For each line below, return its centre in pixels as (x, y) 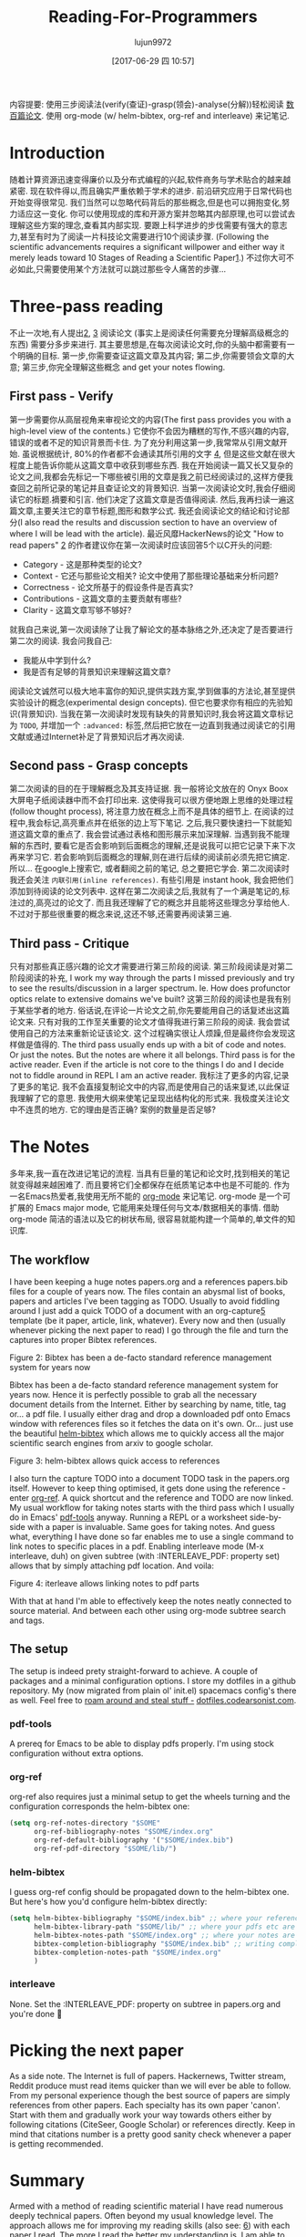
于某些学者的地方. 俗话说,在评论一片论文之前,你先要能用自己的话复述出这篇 (150, 1011)
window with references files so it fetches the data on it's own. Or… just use (152, 1424)
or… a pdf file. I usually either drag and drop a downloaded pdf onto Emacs (150, 1414)
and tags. (27, 1620)
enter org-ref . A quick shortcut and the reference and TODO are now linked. (152, 1498)
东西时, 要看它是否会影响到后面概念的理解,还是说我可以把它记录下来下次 (160, 846)
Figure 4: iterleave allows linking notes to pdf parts (105, 1583)
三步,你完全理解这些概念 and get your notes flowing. (128, 367)
